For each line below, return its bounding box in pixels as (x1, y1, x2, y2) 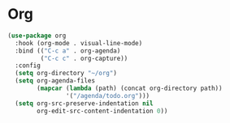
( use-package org (7, 32, 67, 40)
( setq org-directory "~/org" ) (15, 70, 117, 78)
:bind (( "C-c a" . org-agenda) (15, 46, 121, 55)
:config (15, 61, 41, 70)
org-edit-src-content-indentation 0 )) (37, 107, 168, 115)
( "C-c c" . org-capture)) (40, 54, 128, 62)
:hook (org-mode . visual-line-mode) (15, 39, 143, 47)
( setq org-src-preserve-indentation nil (15, 99, 154, 108)
